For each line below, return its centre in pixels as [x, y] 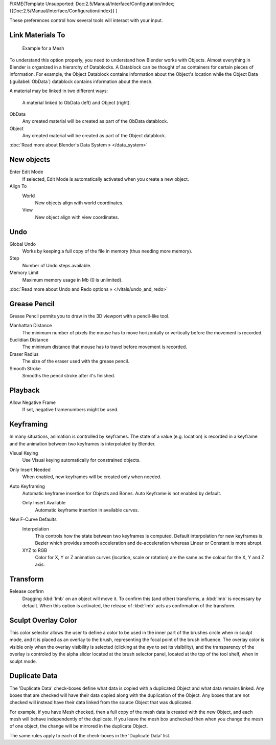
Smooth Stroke [25, 368]
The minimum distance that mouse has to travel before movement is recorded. [105, 347]
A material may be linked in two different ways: [59, 91]
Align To [18, 186]
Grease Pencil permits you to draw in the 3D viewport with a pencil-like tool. [89, 316]
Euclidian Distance [29, 340]
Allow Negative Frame [33, 402]
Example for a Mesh [43, 48]
